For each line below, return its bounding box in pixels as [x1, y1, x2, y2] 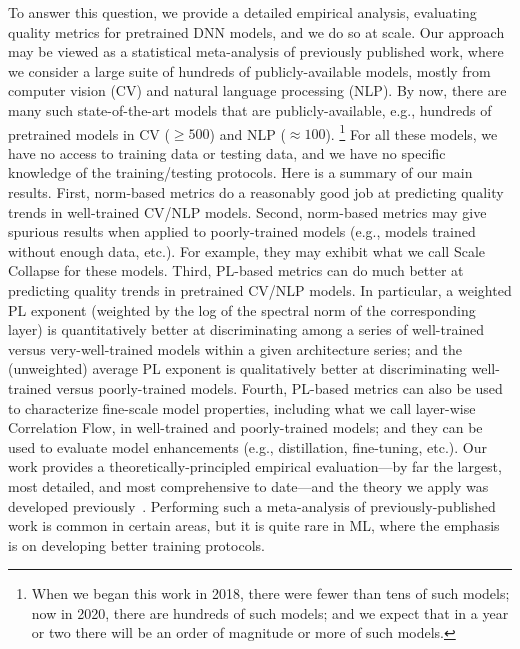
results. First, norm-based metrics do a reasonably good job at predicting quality [8, 182, 504, 202]
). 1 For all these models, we [325, 120, 498, 144]
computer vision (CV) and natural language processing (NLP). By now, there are [8, 80, 507, 101]
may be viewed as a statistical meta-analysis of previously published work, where [8, 41, 504, 62]
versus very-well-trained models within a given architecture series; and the [8, 338, 463, 359]
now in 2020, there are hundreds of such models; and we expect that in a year [31, 602, 509, 623]
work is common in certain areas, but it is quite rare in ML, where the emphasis [8, 515, 500, 536]
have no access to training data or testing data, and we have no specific [8, 142, 446, 163]
